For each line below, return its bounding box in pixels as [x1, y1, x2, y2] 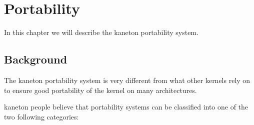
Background [4, 51, 67, 67]
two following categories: [4, 111, 79, 121]
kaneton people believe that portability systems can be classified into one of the [4, 101, 248, 112]
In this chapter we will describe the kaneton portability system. [4, 27, 198, 37]
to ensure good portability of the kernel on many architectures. [4, 84, 197, 95]
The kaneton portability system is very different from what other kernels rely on [4, 74, 250, 85]
